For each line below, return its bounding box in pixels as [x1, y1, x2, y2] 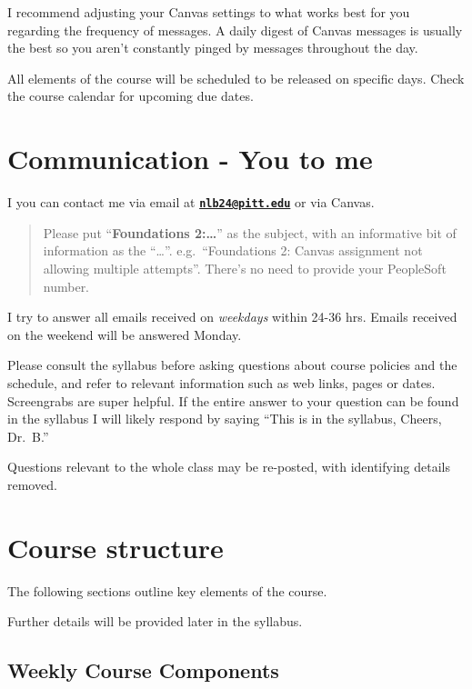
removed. [7, 474, 57, 494]
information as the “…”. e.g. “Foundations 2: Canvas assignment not [43, 241, 423, 260]
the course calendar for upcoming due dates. [7, 86, 254, 105]
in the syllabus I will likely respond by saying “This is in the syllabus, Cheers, [7, 409, 442, 428]
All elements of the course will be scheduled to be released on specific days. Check [7, 68, 465, 87]
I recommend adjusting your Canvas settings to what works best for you [7, 3, 410, 21]
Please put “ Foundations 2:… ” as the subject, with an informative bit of [43, 223, 457, 242]
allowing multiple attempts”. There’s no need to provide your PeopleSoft [43, 258, 447, 277]
